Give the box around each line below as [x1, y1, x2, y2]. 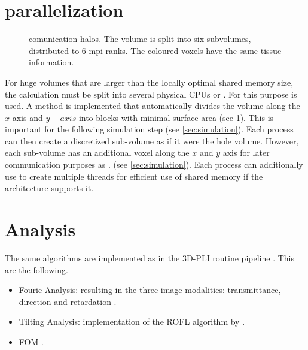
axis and [12, 111, 43, 123]
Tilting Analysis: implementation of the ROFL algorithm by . [19, 315, 245, 328]
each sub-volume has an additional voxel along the [5, 146, 190, 159]
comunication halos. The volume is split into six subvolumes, [29, 32, 251, 45]
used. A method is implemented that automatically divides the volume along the [5, 99, 300, 112]
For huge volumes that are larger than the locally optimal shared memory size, [5, 76, 294, 88]
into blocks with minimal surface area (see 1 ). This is [78, 111, 274, 123]
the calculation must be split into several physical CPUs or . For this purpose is [5, 87, 297, 100]
